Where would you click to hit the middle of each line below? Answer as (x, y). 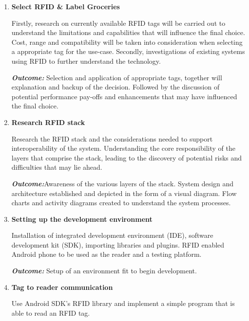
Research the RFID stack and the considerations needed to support (112, 138)
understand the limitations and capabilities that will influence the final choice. (128, 32)
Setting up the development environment (82, 219)
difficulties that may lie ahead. (57, 167)
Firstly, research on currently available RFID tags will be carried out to (118, 23)
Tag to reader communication (62, 287)
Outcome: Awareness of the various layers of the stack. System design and (123, 183)
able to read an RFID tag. (51, 312)
